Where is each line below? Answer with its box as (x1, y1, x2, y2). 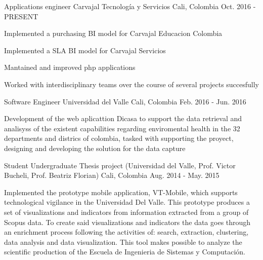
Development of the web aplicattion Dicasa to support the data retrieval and (4, 113, 242, 124)
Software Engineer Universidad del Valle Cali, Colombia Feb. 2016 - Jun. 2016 (4, 96, 246, 106)
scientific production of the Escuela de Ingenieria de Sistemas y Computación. (4, 246, 245, 257)
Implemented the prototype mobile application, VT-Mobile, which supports (4, 187, 238, 197)
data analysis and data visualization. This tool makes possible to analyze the (4, 236, 242, 247)
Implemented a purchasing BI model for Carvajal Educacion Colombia (4, 28, 223, 39)
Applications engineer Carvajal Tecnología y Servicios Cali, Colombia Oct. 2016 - (4, 1, 256, 11)
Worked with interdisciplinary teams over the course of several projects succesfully (4, 79, 259, 89)
